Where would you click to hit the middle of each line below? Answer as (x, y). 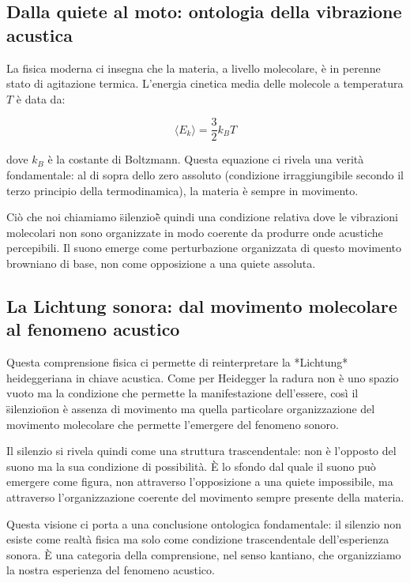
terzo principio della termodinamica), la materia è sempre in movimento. (182, 190)
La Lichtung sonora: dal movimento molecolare (202, 305)
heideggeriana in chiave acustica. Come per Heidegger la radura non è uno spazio (203, 377)
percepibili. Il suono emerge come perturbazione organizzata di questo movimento (204, 248)
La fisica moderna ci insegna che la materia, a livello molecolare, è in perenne (194, 68)
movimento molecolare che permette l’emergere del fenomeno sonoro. (173, 424)
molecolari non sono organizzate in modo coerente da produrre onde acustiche (195, 232)
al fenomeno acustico (93, 329)
